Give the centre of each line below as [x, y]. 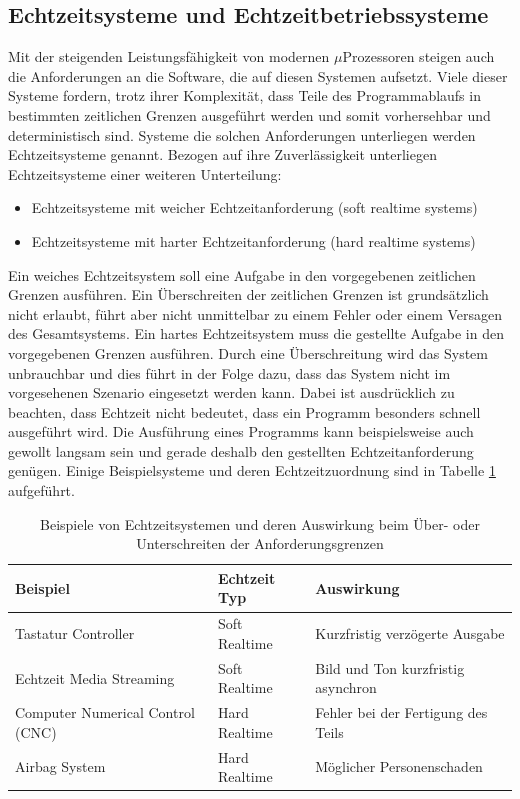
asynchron [346, 687]
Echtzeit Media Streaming [95, 677]
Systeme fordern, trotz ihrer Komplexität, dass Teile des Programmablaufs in [244, 95]
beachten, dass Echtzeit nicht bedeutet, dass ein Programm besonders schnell [244, 411]
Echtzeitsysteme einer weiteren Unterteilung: [145, 173]
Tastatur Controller [75, 633]
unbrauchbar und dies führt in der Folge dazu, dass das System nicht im [229, 372]
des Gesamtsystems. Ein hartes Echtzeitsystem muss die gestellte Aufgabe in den [256, 333]
